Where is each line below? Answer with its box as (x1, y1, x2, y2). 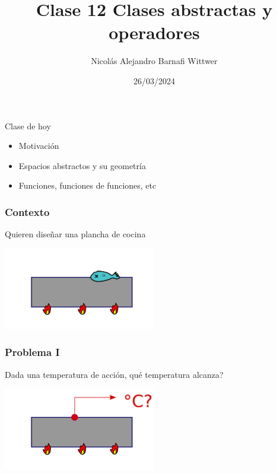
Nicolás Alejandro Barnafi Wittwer (91, 55, 218, 67)
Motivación (18, 139, 59, 152)
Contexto (5, 204, 50, 219)
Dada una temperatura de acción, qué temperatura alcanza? (5, 368, 224, 380)
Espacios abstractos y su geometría (18, 159, 146, 171)
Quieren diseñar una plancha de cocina (5, 228, 146, 240)
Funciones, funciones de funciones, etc (18, 179, 157, 192)
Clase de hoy (5, 119, 51, 132)
